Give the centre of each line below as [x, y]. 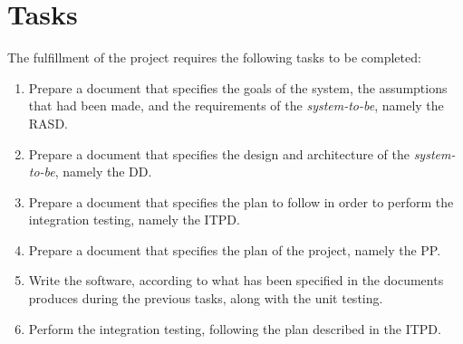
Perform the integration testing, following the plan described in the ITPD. [235, 328]
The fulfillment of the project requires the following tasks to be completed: [214, 57]
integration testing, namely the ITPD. [134, 220]
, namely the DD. [103, 172]
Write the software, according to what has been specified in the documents [236, 280]
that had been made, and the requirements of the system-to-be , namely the [236, 105]
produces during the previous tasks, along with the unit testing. [206, 298]
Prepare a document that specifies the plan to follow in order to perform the [241, 201]
